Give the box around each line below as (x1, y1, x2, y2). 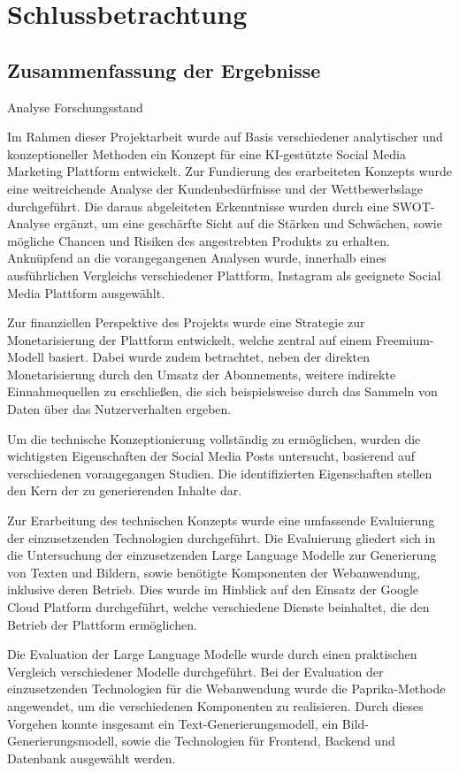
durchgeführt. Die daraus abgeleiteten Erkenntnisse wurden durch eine (7, 196, 389, 215)
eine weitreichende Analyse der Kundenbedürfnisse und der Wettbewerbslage (7, 179, 423, 197)
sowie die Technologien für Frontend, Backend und (121, 731, 395, 750)
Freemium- (375, 330, 434, 348)
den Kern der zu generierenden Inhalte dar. (7, 481, 242, 500)
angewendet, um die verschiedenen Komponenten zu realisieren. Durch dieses (7, 696, 424, 715)
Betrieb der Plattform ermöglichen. (7, 615, 197, 633)
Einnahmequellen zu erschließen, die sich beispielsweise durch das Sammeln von (7, 382, 438, 401)
